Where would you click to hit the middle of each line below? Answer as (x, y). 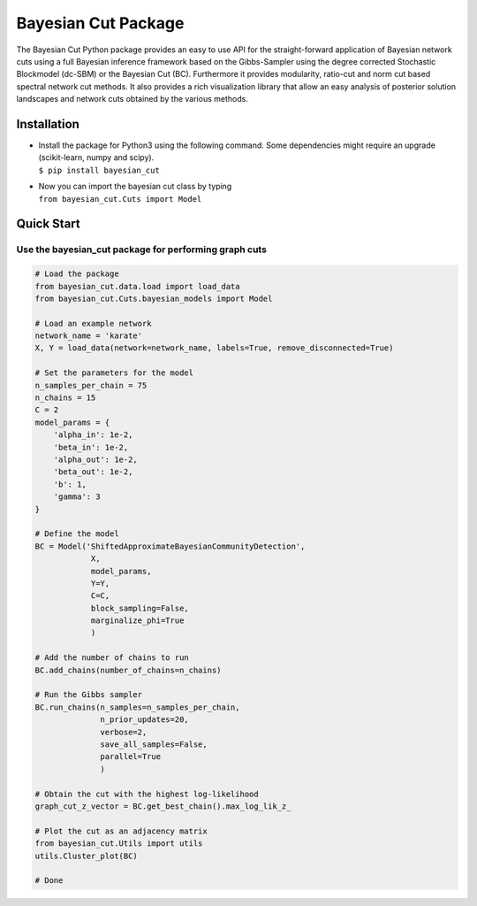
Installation (48, 124)
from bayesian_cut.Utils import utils (119, 844)
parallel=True (131, 757)
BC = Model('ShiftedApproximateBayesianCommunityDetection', (170, 546)
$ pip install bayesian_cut (99, 170)
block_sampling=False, (140, 608)
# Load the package (77, 274)
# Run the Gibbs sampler (89, 695)
